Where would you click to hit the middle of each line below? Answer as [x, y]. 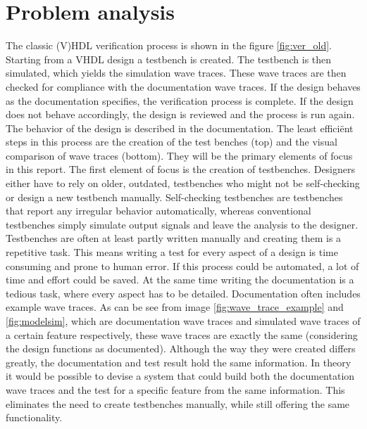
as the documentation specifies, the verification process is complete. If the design [180, 100]
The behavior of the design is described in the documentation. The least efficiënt [180, 128]
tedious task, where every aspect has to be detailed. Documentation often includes [183, 293]
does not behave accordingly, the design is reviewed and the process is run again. [180, 114]
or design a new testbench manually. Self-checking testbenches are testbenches [174, 197]
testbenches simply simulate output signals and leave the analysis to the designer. [182, 224]
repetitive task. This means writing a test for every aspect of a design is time [172, 252]
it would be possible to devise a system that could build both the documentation [180, 376]
